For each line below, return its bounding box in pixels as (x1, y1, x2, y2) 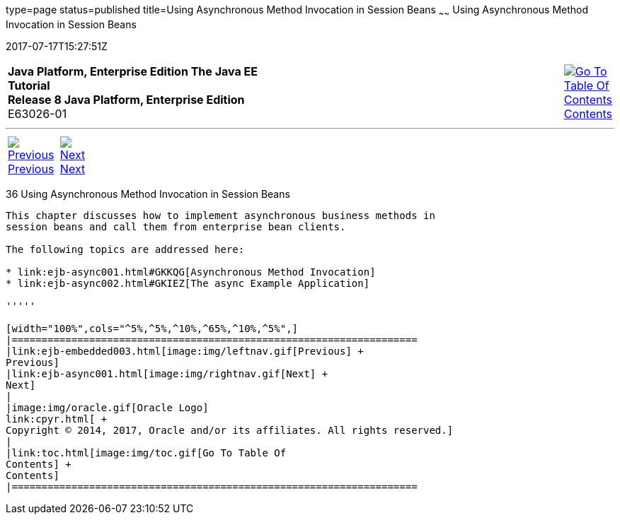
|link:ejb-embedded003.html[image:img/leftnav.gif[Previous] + (6, 345, 364, 357)
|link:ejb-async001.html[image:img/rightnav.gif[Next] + (6, 367, 328, 379)
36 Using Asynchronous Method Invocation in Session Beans (6, 187, 290, 200)
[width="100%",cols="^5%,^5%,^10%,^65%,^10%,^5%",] (6, 322, 299, 334)
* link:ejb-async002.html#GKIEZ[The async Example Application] (6, 277, 370, 289)
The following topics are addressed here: (6, 243, 245, 255)
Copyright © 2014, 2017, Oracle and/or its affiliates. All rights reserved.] (6, 424, 454, 436)
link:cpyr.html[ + (6, 413, 108, 425)
